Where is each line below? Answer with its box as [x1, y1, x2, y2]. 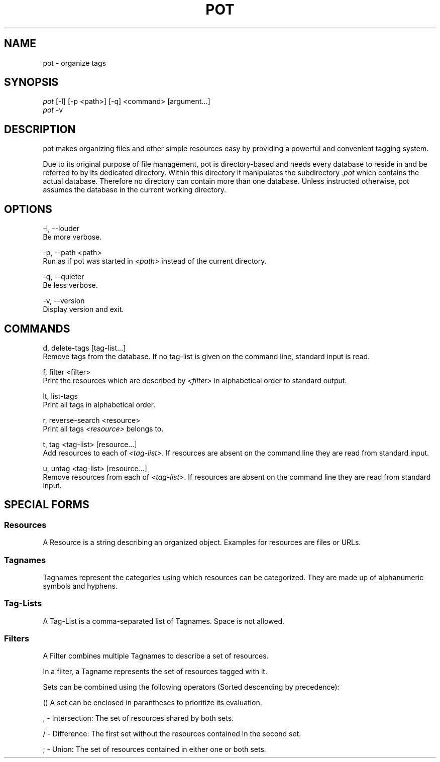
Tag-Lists [4, 598, 42, 609]
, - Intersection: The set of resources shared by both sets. [43, 714, 234, 723]
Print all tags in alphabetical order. [43, 400, 156, 409]
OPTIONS [4, 202, 52, 215]
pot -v [43, 105, 63, 115]
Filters [4, 633, 30, 644]
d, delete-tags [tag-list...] [43, 343, 126, 352]
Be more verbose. [43, 233, 102, 242]
